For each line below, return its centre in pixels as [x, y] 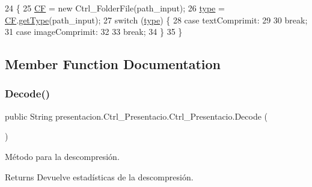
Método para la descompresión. [62, 156]
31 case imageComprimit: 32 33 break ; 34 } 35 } [94, 32]
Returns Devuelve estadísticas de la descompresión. [99, 176]
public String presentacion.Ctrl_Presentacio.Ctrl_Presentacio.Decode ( [136, 116]
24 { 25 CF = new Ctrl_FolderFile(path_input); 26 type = [115, 8]
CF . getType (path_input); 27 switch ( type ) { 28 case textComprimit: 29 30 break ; [156, 20]
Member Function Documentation [113, 64]
